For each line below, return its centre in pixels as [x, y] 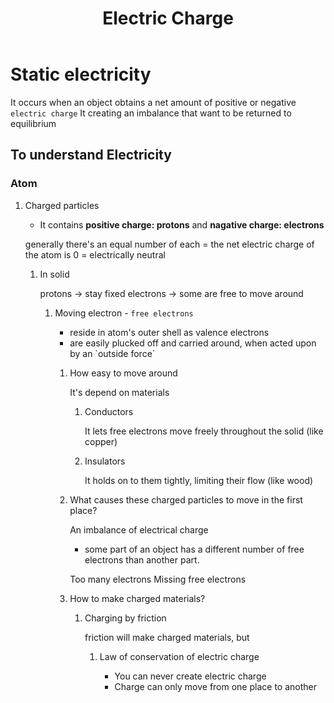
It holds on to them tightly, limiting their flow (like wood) [199, 480]
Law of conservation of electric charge [179, 656]
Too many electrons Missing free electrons [158, 579]
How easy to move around [123, 373]
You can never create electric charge [190, 676]
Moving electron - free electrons [124, 313]
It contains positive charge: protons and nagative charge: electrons [182, 224]
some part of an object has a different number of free [194, 549]
